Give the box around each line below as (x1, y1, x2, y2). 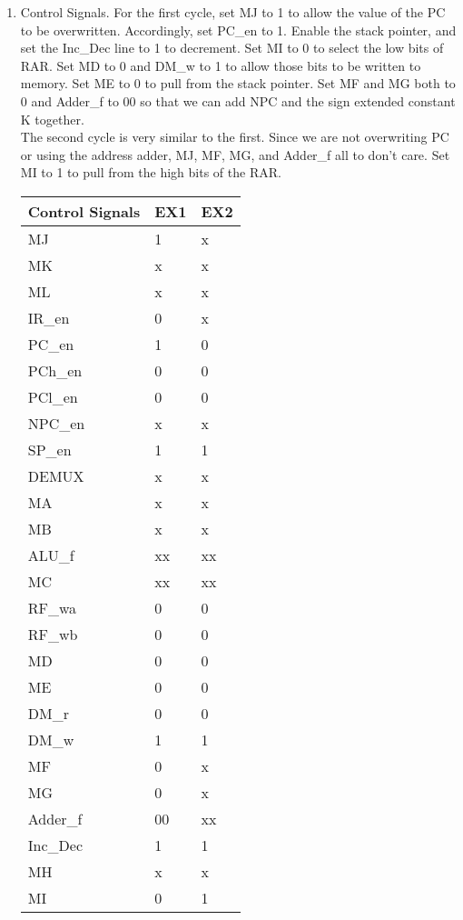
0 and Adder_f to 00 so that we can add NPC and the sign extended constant (20, 91, 456, 110)
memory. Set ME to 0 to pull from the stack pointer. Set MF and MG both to (20, 74, 456, 93)
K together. (20, 109, 84, 128)
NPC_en (27, 412, 85, 434)
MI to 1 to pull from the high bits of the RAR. (20, 163, 281, 182)
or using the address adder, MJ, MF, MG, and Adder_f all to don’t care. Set (20, 145, 450, 164)
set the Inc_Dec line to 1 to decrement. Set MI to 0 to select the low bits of (20, 38, 444, 57)
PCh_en (27, 359, 83, 381)
